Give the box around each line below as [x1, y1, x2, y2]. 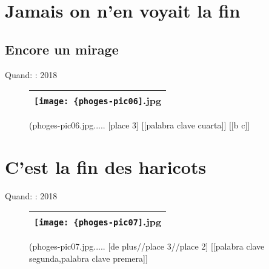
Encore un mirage [5, 39, 119, 58]
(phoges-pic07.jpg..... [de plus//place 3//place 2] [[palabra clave [29, 240, 265, 253]
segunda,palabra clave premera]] [29, 252, 148, 265]
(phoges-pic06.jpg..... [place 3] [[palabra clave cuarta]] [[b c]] [29, 119, 250, 131]
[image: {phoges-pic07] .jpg [34, 214, 162, 229]
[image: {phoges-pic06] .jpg [34, 93, 162, 108]
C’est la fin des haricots [5, 154, 207, 179]
